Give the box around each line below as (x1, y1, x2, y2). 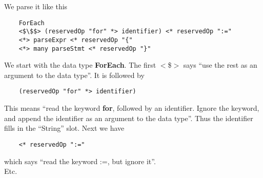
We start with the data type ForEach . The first (4, 60, 156, 70)
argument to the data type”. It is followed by (4, 69, 145, 80)
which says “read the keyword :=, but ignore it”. (4, 155, 156, 166)
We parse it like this (4, 1, 68, 11)
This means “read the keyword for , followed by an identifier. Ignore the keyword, (4, 103, 259, 113)
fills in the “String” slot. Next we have (4, 123, 125, 133)
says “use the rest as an (183, 60, 257, 70)
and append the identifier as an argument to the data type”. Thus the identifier (4, 112, 253, 123)
